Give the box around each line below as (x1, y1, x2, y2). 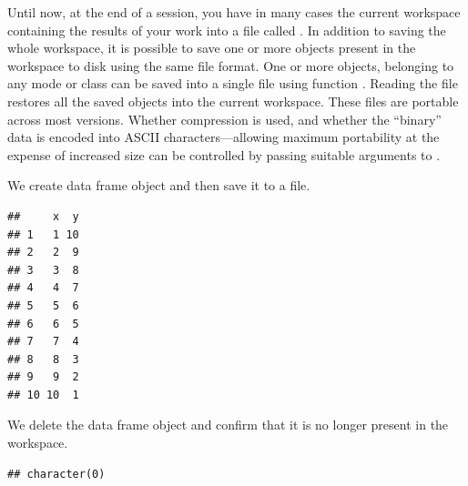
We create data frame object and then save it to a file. (7, 176, 310, 195)
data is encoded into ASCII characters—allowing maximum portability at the (7, 127, 440, 147)
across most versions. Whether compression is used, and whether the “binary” (7, 109, 442, 128)
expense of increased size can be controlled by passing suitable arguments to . (7, 145, 441, 164)
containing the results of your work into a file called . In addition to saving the (7, 20, 446, 39)
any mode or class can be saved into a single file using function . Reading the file (7, 74, 458, 93)
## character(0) (7, 467, 106, 481)
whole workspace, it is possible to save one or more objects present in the (7, 38, 416, 57)
